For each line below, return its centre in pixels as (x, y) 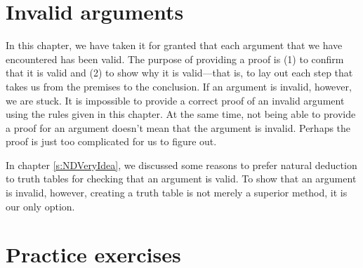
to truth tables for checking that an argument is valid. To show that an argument (181, 179)
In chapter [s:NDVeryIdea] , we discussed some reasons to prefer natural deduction (181, 165)
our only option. (40, 206)
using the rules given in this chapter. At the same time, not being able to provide (181, 114)
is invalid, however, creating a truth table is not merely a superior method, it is (177, 193)
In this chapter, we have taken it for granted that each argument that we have (174, 45)
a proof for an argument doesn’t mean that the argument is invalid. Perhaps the (178, 127)
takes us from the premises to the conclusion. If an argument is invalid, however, (179, 86)
